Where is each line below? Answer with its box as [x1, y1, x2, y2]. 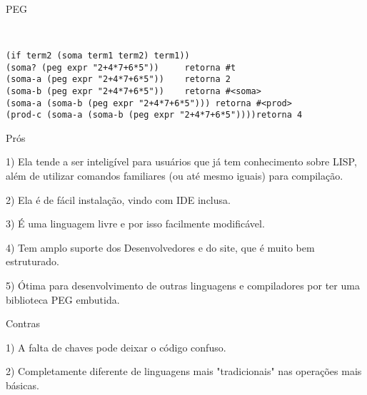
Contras [6, 316, 40, 331]
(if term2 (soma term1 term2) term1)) [6, 50, 190, 61]
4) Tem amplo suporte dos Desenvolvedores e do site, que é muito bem [6, 240, 315, 255]
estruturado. [6, 254, 59, 269]
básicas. [6, 377, 39, 392]
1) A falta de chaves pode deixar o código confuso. [6, 339, 226, 354]
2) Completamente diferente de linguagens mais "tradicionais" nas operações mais [6, 364, 362, 379]
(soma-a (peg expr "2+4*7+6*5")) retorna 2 [6, 74, 231, 85]
